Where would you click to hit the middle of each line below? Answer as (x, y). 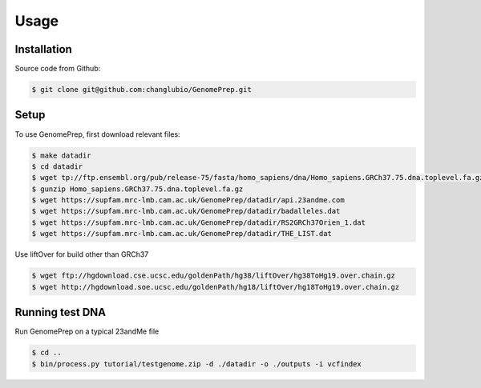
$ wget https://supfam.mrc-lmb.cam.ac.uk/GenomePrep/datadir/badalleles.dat (186, 211)
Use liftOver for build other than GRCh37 (82, 254)
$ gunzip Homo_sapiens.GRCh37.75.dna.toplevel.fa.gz (137, 189)
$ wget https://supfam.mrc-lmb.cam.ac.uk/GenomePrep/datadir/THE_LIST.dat (182, 234)
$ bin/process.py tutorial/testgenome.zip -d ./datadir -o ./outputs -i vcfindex (197, 364)
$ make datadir (61, 155)
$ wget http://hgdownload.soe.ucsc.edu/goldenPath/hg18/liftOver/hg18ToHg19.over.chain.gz (216, 287)
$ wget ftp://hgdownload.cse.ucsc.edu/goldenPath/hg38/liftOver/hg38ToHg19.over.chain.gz (214, 276)
